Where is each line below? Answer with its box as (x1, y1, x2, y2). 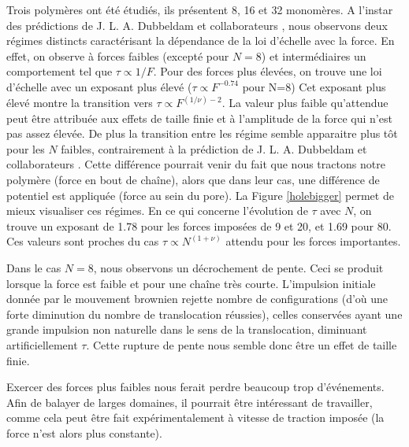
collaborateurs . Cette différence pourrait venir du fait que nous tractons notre (6, 156, 385, 172)
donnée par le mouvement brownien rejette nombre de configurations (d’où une (6, 290, 389, 307)
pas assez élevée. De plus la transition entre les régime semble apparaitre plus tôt (6, 125, 398, 142)
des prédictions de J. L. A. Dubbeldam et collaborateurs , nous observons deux (6, 17, 388, 33)
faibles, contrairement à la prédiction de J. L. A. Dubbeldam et (61, 140, 367, 157)
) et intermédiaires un (261, 47, 366, 64)
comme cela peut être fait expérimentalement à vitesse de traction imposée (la (6, 409, 385, 426)
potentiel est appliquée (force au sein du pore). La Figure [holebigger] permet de (6, 187, 394, 203)
